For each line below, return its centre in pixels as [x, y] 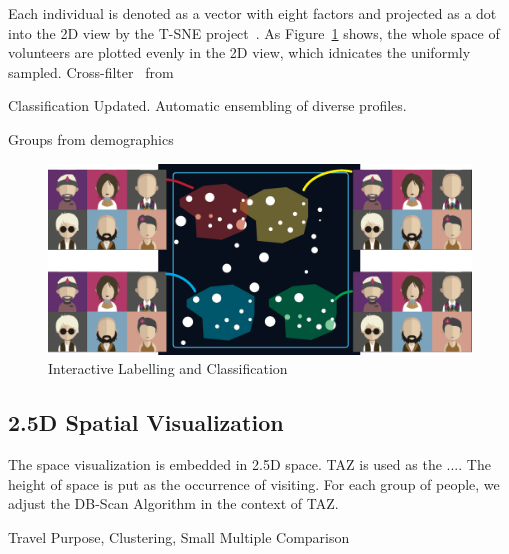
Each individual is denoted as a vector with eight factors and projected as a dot [252, 13]
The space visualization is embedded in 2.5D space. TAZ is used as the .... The [249, 464]
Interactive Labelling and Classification [168, 368]
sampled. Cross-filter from [91, 71]
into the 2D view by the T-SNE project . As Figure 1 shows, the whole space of [254, 32]
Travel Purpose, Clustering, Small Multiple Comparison [179, 537]
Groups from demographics [91, 138]
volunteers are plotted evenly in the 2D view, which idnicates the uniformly [239, 52]
